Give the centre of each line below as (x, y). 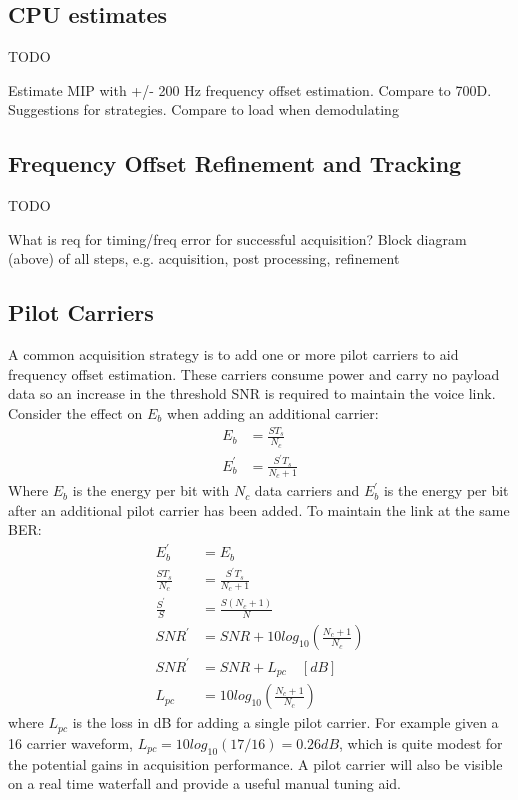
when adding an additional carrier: (272, 412)
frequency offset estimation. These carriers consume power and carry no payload (254, 373)
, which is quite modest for (421, 742)
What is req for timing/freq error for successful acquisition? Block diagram (237, 238)
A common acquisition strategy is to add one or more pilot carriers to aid (233, 354)
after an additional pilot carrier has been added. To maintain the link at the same (259, 509)
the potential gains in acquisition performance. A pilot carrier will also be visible (255, 763)
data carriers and (307, 490)
